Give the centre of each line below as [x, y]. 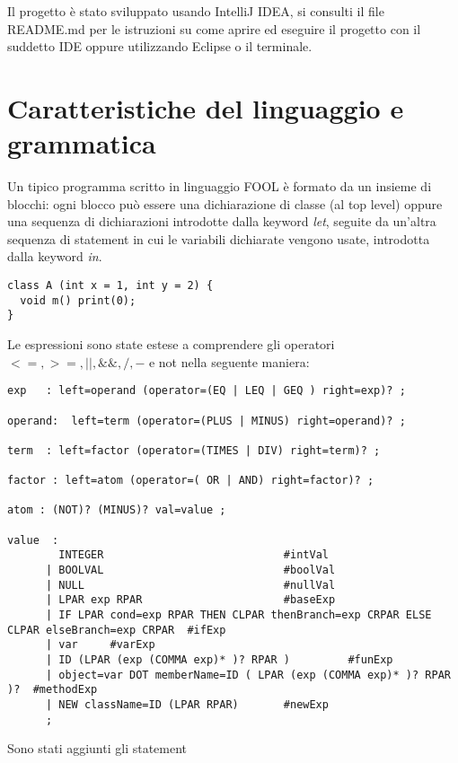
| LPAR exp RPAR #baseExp [190, 600]
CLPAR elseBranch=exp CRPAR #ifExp [117, 630]
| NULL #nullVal [190, 585]
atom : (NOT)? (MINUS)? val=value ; [117, 510]
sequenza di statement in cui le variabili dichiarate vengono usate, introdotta [219, 238]
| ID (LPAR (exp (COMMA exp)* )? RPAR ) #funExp [219, 660]
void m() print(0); [78, 300]
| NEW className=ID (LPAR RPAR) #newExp [187, 705]
